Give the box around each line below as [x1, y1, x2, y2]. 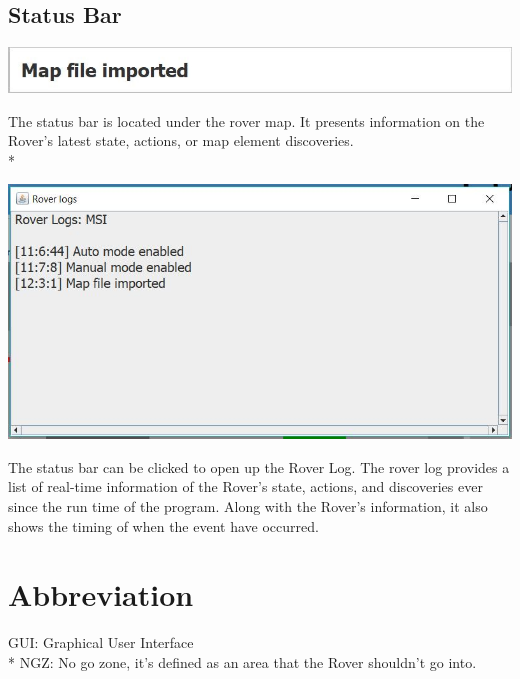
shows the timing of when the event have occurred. [8, 515, 319, 536]
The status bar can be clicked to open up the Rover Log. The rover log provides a [8, 456, 510, 477]
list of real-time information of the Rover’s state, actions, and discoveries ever [8, 476, 483, 497]
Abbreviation [8, 574, 194, 615]
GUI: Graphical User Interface [8, 632, 194, 653]
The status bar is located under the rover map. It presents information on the [8, 110, 485, 131]
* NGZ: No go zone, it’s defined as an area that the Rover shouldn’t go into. [8, 651, 477, 672]
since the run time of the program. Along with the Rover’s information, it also [8, 495, 488, 516]
